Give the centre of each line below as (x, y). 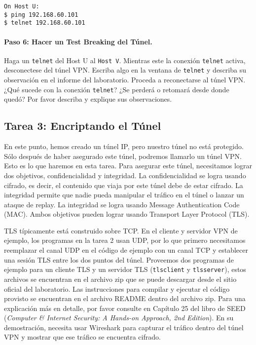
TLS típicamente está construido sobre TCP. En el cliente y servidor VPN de (121, 230)
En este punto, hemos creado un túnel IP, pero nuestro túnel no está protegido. (124, 146)
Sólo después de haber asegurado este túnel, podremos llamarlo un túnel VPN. (123, 156)
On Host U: (22, 6)
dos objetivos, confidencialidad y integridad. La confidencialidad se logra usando (125, 175)
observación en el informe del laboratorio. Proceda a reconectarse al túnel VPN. (125, 80)
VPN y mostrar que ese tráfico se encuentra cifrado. (82, 337)
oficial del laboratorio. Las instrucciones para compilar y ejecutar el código (117, 288)
